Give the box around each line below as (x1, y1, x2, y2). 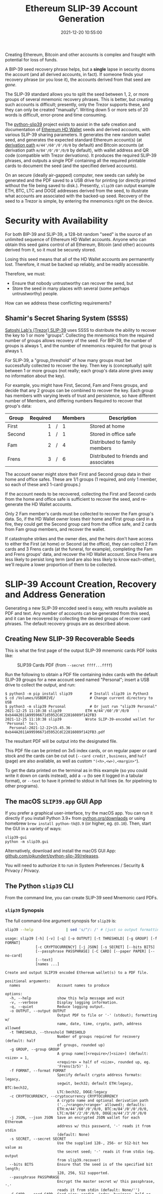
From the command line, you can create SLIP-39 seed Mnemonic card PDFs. (5, 895, 158, 901)
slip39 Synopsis (5, 907, 44, 913)
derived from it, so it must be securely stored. (5, 246, 96, 252)
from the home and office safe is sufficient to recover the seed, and (5, 496, 140, 502)
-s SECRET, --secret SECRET (9, 1137, 66, 1141)
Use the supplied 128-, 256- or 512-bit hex (57, 1141, 149, 1146)
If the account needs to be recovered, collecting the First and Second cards (5, 491, 156, 497)
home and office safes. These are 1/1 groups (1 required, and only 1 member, (5, 476, 158, 482)
